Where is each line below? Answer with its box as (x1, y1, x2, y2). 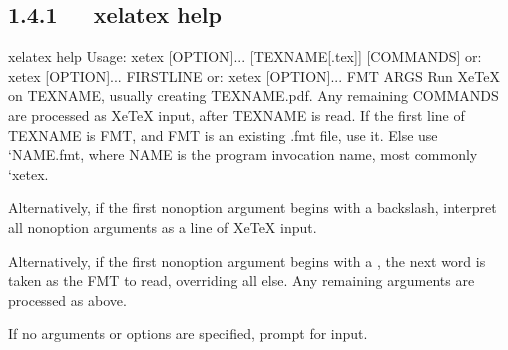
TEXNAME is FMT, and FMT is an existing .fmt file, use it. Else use (8, 124, 438, 145)
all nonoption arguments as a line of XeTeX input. (8, 216, 317, 237)
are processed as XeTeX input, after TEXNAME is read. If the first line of (8, 104, 465, 125)
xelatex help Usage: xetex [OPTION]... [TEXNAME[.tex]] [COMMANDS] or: (8, 46, 482, 67)
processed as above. (8, 289, 127, 310)
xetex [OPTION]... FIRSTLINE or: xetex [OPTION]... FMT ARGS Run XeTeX (8, 65, 500, 86)
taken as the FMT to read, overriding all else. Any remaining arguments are (8, 270, 475, 291)
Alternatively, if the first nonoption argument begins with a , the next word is (8, 250, 486, 271)
